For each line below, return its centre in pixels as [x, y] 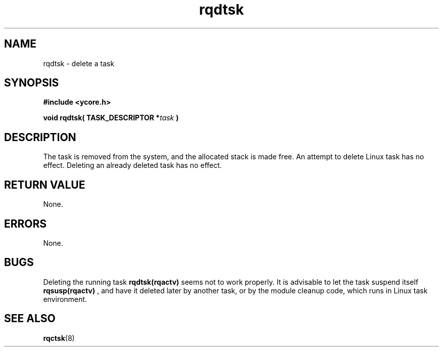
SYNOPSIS [32, 83]
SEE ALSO [30, 319]
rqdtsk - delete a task [79, 63]
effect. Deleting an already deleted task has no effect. [132, 165]
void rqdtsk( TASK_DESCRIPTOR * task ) [111, 118]
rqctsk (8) [59, 338]
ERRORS [26, 224]
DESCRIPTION [40, 137]
